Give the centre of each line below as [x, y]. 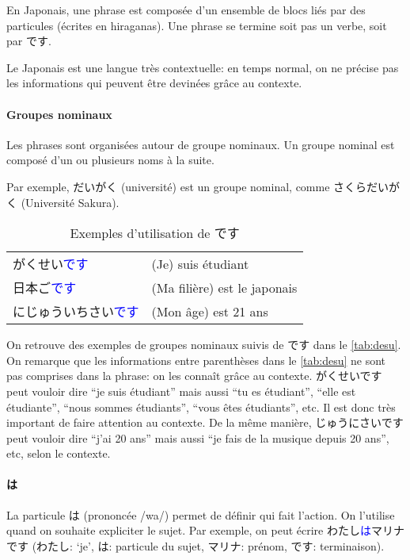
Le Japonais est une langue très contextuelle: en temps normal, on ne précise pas [203, 67]
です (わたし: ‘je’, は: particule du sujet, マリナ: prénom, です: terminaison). [196, 545]
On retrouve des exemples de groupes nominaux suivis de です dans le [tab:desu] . [204, 345]
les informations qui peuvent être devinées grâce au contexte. [154, 83]
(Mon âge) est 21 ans [210, 311]
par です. [29, 41]
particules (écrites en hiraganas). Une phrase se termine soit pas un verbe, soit [197, 25]
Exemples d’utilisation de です [155, 233]
